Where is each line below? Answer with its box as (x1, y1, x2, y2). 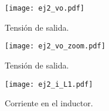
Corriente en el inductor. (5, 97, 93, 109)
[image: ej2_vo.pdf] (5, 4, 85, 12)
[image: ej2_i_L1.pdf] (5, 80, 93, 89)
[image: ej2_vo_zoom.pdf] (5, 42, 105, 51)
